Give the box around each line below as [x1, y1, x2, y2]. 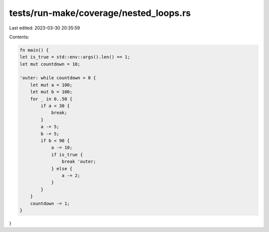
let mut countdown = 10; [19, 61, 81, 67]
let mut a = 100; [30, 82, 73, 88]
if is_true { [51, 152, 83, 157]
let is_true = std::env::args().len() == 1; [19, 54, 131, 60]
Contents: [9, 34, 29, 40]
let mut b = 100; [30, 89, 73, 95]
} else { [51, 166, 73, 171]
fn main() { [19, 47, 49, 53]
